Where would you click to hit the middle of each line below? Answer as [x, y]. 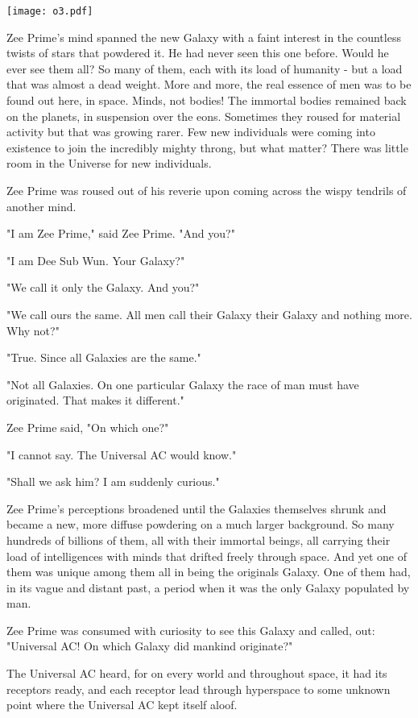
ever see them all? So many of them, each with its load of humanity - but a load [205, 68]
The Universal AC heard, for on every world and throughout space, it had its [197, 673]
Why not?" [33, 330]
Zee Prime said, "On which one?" [88, 427]
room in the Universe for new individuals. [109, 163]
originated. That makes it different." [95, 400]
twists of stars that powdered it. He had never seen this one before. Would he [198, 53]
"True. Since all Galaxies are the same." [104, 357]
